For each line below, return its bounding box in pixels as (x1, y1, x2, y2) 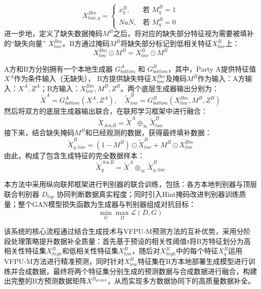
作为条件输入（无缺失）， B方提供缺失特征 (14, 73, 152, 84)
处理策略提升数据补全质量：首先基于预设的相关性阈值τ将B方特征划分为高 (11, 235, 251, 246)
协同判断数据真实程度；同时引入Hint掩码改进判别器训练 (56, 188, 239, 199)
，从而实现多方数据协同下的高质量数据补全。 (107, 275, 255, 286)
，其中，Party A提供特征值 (168, 63, 256, 74)
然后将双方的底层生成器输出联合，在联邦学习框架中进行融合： (4, 106, 208, 116)
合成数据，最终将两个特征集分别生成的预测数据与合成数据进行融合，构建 (18, 265, 257, 276)
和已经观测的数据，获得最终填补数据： (85, 127, 212, 138)
